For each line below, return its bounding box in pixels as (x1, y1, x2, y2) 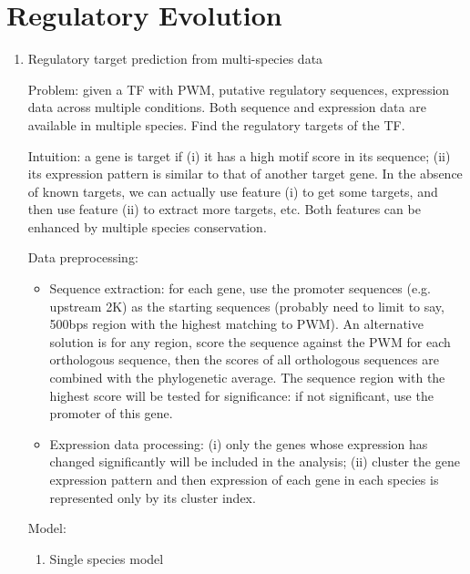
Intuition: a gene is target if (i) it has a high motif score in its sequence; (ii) (27, 146, 451, 165)
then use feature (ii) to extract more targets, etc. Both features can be (27, 200, 421, 219)
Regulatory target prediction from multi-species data (27, 49, 323, 68)
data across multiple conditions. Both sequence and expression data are (27, 97, 426, 117)
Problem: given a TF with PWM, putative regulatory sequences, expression (27, 79, 450, 98)
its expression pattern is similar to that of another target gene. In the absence (27, 164, 463, 183)
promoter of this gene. (49, 404, 173, 423)
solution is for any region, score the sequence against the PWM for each (49, 332, 451, 351)
